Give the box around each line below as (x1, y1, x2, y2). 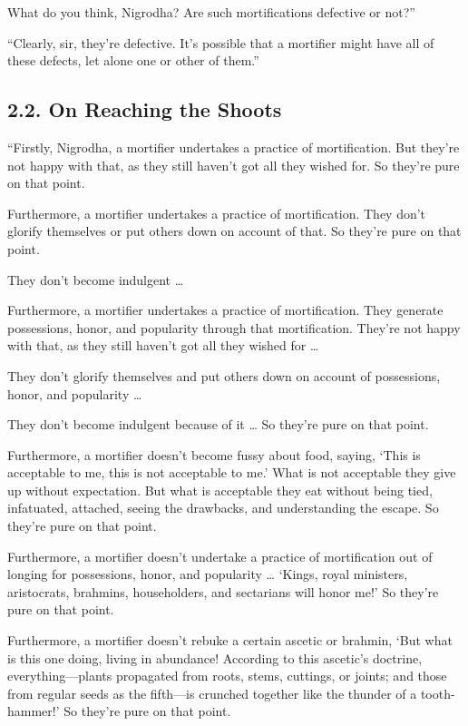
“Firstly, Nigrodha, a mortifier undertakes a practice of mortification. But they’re (7, 137, 460, 156)
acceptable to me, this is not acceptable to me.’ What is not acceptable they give (7, 463, 456, 482)
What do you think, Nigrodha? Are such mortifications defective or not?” (7, 3, 415, 21)
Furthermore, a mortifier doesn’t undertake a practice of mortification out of (7, 546, 433, 565)
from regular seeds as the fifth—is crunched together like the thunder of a (7, 683, 417, 702)
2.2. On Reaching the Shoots (7, 95, 282, 123)
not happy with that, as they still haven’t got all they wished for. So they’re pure (7, 155, 460, 174)
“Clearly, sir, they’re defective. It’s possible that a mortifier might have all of (7, 33, 434, 52)
